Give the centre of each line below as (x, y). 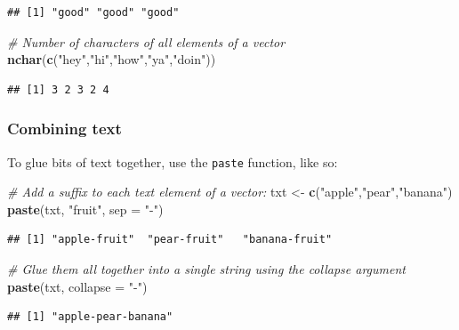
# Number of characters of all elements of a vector (146, 41)
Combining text (64, 129)
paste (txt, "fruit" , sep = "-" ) (85, 209)
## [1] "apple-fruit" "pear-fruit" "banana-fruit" (170, 240)
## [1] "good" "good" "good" (93, 12)
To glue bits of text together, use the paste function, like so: (173, 161)
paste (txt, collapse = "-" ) (77, 286)
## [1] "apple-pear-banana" (90, 317)
